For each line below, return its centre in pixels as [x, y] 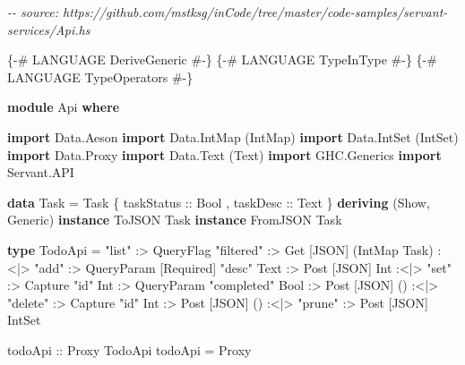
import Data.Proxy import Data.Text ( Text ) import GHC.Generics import [224, 154]
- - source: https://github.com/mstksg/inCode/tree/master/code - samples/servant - [228, 12]
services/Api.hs [49, 29]
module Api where [64, 107]
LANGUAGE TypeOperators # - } [100, 76]
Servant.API [41, 172]
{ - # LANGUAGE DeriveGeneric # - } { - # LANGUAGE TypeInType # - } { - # [222, 59]
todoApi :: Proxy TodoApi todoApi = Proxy [129, 349]
